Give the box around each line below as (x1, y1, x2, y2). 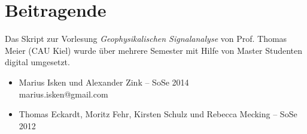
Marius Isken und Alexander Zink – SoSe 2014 (19, 75, 189, 88)
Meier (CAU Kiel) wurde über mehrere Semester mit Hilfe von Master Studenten (5, 44, 303, 56)
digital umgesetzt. (5, 56, 70, 68)
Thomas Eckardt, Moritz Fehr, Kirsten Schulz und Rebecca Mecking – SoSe (19, 108, 297, 120)
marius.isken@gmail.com (19, 87, 108, 100)
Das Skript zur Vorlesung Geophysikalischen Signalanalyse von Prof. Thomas (5, 32, 287, 45)
